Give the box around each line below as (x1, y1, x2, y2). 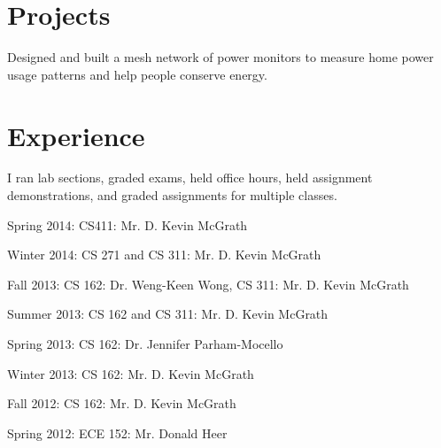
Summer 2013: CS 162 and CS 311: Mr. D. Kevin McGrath (7, 305, 329, 323)
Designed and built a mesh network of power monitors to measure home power (7, 48, 434, 66)
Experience (7, 117, 145, 153)
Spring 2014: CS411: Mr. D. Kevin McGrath (7, 215, 248, 234)
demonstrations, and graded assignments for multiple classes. (7, 186, 337, 205)
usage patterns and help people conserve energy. (7, 65, 267, 83)
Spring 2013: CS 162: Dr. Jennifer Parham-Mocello (7, 335, 283, 352)
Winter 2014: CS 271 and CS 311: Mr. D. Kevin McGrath (7, 245, 321, 264)
